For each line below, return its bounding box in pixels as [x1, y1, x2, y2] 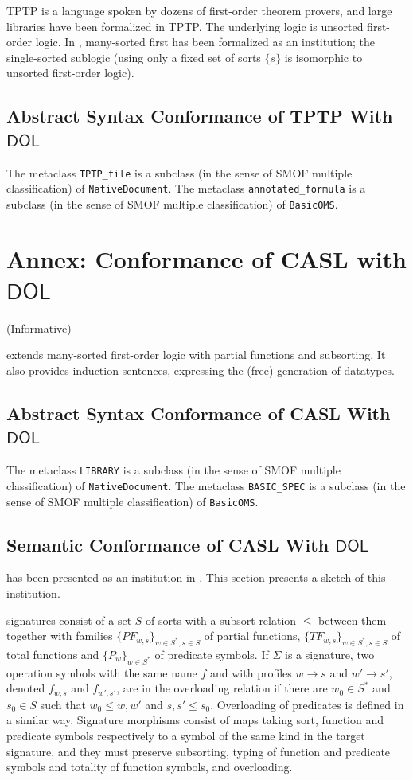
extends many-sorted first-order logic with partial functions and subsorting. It [6, 346, 386, 363]
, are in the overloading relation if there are [116, 680, 328, 696]
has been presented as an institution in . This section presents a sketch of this [6, 569, 386, 586]
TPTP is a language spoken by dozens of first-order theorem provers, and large [6, 2, 392, 18]
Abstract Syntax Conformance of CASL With [6, 401, 391, 426]
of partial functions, [204, 627, 301, 644]
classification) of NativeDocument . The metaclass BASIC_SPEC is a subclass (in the [6, 477, 406, 493]
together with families [6, 627, 113, 644]
